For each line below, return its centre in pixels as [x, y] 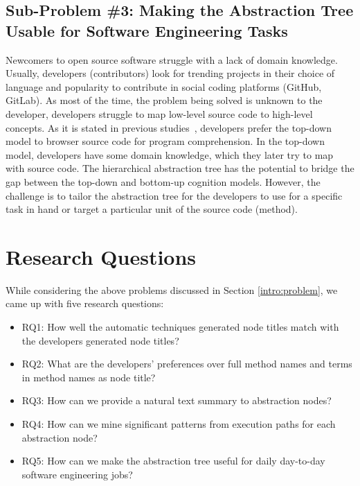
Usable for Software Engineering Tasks [147, 30]
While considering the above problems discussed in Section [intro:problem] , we [172, 289]
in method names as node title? [89, 377]
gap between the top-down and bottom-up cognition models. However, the [163, 181]
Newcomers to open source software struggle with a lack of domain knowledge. [172, 59]
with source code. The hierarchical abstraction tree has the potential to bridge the [180, 168]
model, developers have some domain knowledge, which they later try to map [170, 154]
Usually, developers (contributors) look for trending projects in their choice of [170, 73]
